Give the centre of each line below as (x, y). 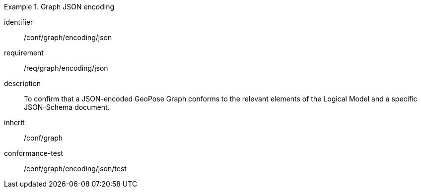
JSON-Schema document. (67, 107)
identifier (19, 22)
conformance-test (34, 153)
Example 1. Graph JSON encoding (59, 7)
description (23, 83)
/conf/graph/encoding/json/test (75, 168)
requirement (24, 53)
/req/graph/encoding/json (66, 68)
